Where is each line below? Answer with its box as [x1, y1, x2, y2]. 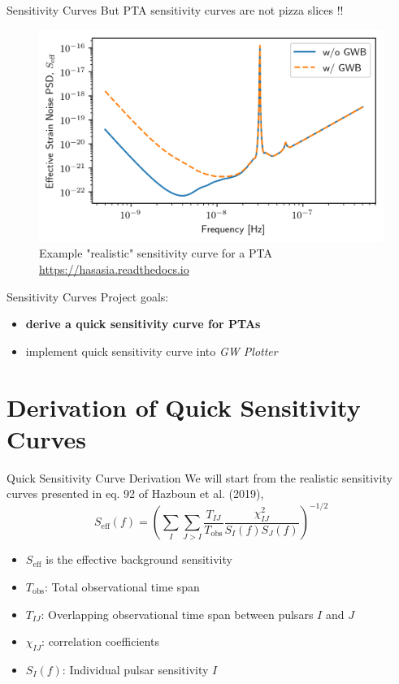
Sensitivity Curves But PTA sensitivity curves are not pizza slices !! [7, 2, 344, 18]
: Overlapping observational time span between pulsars [41, 605, 314, 622]
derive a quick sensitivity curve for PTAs [25, 315, 261, 332]
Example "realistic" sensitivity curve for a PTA [39, 245, 272, 262]
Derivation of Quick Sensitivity [7, 390, 361, 423]
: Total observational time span [44, 578, 200, 595]
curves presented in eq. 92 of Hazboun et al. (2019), [7, 485, 264, 502]
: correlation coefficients [41, 633, 159, 650]
